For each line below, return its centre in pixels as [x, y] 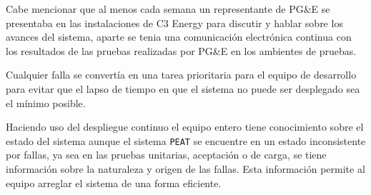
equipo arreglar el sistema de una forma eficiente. [114, 182]
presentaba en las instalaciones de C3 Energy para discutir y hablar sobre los [174, 22]
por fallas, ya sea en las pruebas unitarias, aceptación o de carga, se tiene [166, 155]
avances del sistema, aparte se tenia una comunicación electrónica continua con [179, 37]
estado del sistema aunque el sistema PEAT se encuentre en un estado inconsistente [186, 140]
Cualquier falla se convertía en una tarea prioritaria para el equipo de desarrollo [181, 75]
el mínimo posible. [46, 102]
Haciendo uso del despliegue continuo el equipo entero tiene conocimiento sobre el [185, 127]
